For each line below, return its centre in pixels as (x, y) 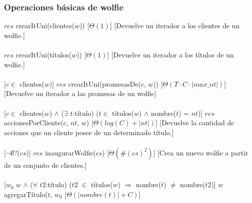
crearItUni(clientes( (45, 25)
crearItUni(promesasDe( (105, 83)
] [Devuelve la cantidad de (195, 123)
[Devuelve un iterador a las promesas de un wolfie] (80, 93)
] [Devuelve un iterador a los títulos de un (170, 54)
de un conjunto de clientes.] (45, 165)
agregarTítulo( (26, 194)
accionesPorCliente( (34, 123)
